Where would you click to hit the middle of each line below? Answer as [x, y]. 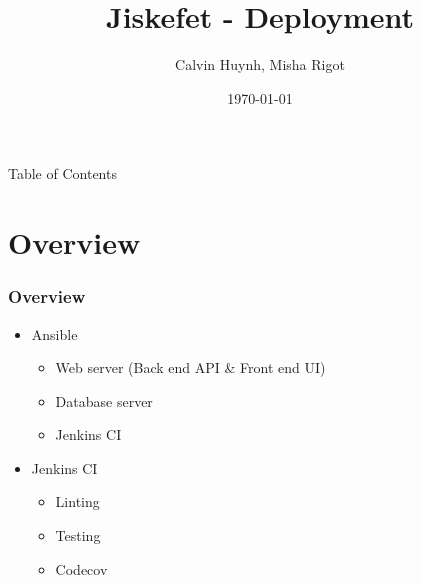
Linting [77, 501]
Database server [104, 400]
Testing [78, 535]
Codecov [81, 568]
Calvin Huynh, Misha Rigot [260, 64]
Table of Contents [62, 173]
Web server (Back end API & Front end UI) [190, 367]
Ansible [54, 333]
